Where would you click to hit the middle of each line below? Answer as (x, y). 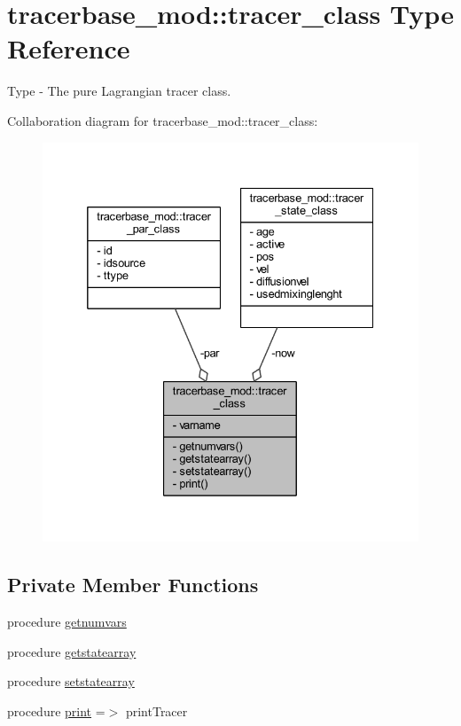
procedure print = (56, 711)
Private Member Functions (133, 585)
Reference (69, 48)
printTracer (156, 711)
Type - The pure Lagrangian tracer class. (119, 91)
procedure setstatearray (71, 681)
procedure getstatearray (72, 651)
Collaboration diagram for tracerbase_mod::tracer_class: (163, 120)
